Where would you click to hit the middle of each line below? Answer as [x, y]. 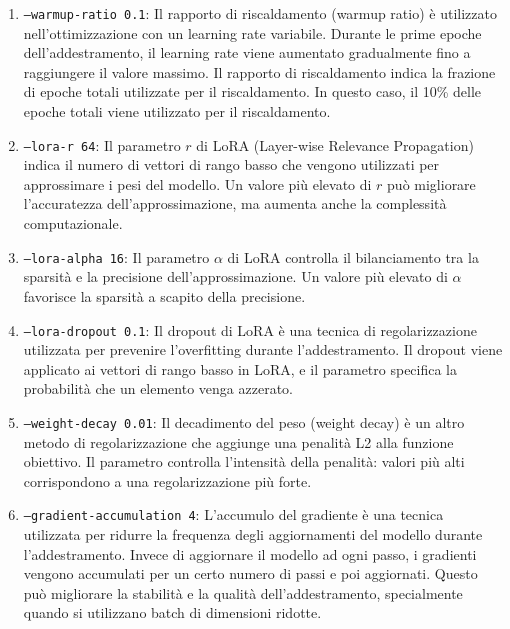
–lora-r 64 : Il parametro [102, 144]
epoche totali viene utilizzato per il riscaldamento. [177, 111]
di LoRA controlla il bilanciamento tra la [353, 256]
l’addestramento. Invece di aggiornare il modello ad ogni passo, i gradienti [250, 553]
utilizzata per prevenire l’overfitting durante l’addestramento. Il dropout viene [263, 349]
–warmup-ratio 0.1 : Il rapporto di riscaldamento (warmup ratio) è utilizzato [260, 13]
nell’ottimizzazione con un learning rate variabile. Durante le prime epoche [252, 32]
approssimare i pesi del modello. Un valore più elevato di [197, 183]
